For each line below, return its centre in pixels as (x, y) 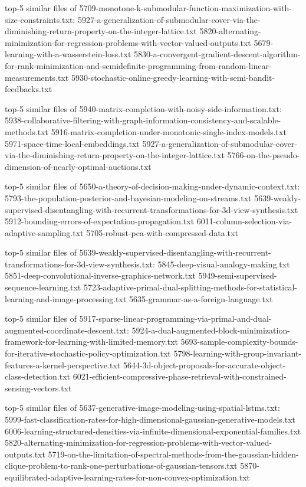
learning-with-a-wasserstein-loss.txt (68, 54)
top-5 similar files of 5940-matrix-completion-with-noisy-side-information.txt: (143, 108)
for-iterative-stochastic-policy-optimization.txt (88, 353)
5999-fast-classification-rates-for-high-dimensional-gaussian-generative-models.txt (150, 419)
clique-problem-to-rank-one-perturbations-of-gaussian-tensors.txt (121, 465)
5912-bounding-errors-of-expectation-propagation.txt (100, 221)
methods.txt (27, 131)
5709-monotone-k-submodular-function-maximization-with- (185, 8)
